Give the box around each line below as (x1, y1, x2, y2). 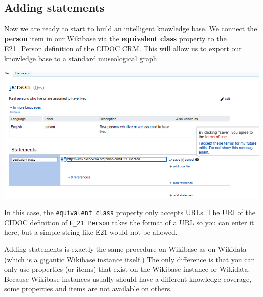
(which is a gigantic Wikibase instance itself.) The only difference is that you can (4, 253, 255, 264)
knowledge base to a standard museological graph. (4, 53, 159, 63)
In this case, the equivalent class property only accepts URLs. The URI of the (4, 207, 255, 218)
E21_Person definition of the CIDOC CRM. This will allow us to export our (4, 43, 242, 54)
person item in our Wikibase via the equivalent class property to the (4, 33, 227, 44)
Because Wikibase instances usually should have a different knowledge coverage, (4, 273, 252, 284)
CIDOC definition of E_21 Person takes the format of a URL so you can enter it (4, 217, 254, 227)
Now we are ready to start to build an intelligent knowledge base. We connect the (4, 23, 257, 34)
